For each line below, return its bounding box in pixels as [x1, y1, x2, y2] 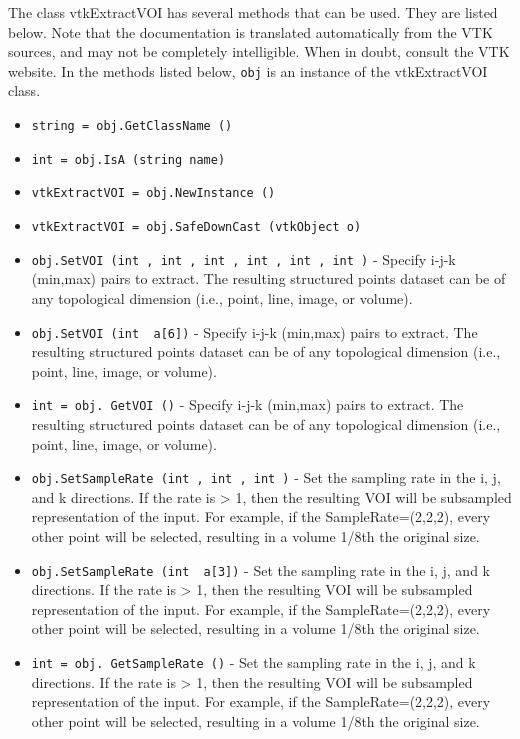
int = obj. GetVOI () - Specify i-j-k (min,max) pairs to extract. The [31, 394, 464, 415]
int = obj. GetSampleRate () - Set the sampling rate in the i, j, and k [31, 652, 476, 673]
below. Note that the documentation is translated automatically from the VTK [8, 21, 493, 42]
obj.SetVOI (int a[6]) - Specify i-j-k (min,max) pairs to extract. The [31, 321, 478, 342]
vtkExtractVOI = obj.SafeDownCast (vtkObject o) [31, 220, 362, 234]
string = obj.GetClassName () [31, 119, 233, 134]
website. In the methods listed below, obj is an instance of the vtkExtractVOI [8, 60, 488, 81]
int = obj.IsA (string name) [31, 152, 226, 167]
